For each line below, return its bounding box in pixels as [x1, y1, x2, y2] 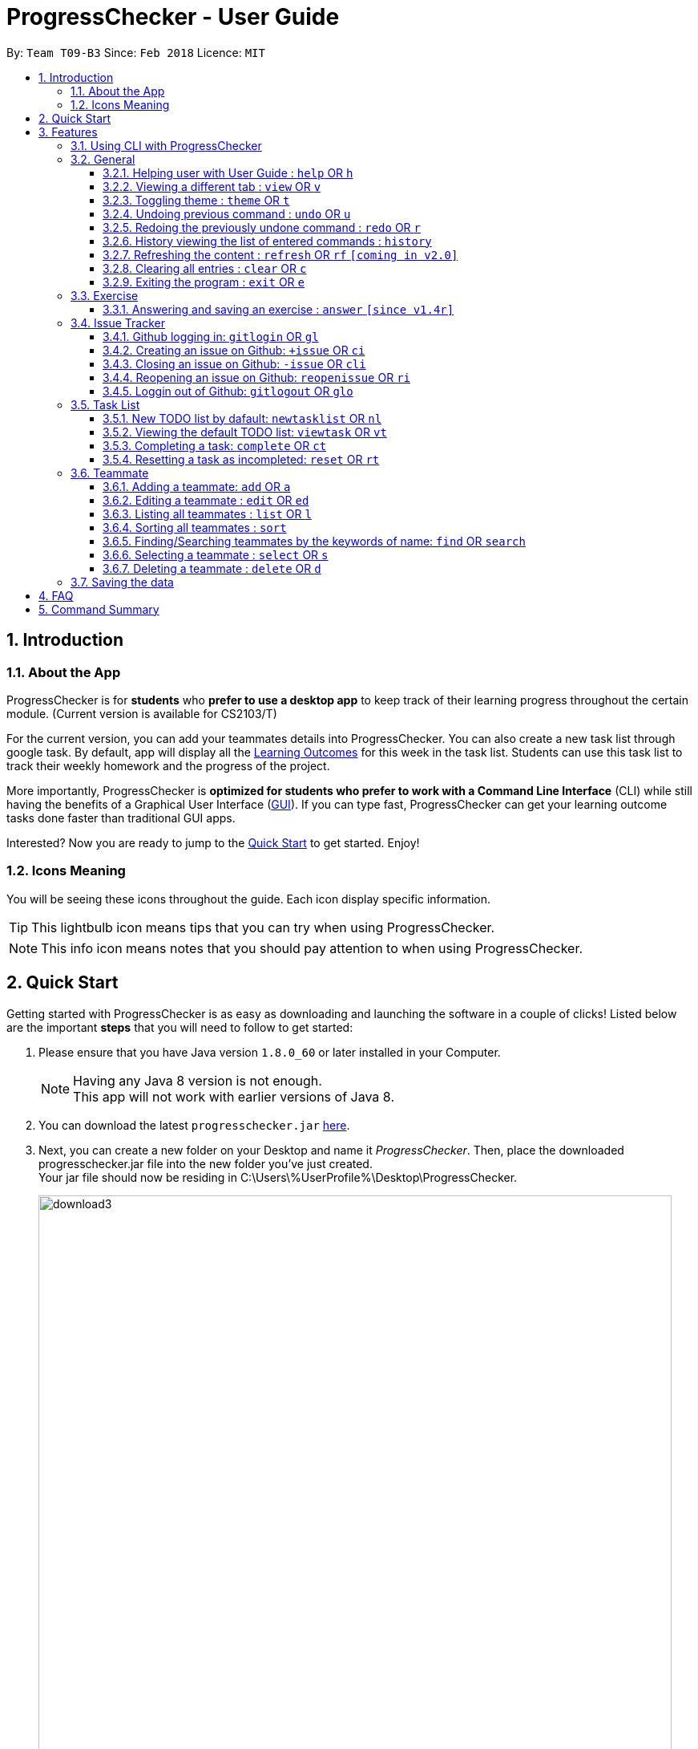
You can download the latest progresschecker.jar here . [38, 1118, 350, 1132]
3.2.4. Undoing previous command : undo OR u [103, 206, 351, 221]
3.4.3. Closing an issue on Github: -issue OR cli [103, 356, 366, 371]
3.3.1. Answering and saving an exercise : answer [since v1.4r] [103, 302, 454, 316]
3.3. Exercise [71, 288, 139, 302]
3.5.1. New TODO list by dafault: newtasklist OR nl [103, 411, 382, 425]
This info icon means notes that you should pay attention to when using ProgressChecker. [41, 939, 583, 956]
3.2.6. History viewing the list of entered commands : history [103, 233, 432, 248]
